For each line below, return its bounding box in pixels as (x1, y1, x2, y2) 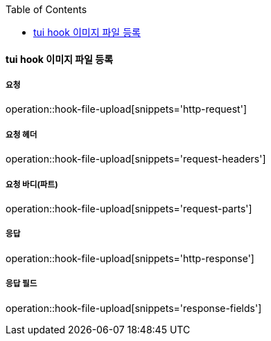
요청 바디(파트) (6, 179, 58, 190)
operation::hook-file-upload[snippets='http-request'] (6, 103, 247, 116)
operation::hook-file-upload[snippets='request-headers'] (6, 153, 266, 165)
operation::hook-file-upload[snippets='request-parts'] (6, 202, 252, 214)
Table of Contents (6, 3, 87, 15)
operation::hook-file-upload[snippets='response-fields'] (6, 302, 262, 314)
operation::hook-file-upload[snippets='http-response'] (6, 252, 254, 264)
